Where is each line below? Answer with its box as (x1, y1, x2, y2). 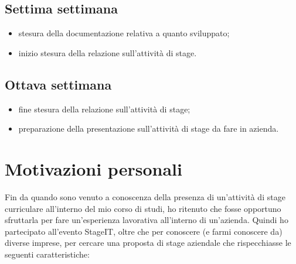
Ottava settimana (5, 75, 112, 93)
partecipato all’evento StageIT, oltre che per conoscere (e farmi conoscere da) (5, 225, 283, 237)
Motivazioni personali (5, 156, 182, 180)
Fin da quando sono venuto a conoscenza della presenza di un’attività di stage (5, 190, 285, 203)
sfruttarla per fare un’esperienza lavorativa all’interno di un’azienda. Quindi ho (5, 214, 288, 226)
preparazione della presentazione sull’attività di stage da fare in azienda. (18, 122, 279, 135)
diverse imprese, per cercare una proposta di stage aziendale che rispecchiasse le (5, 236, 291, 249)
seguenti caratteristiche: (5, 248, 90, 260)
